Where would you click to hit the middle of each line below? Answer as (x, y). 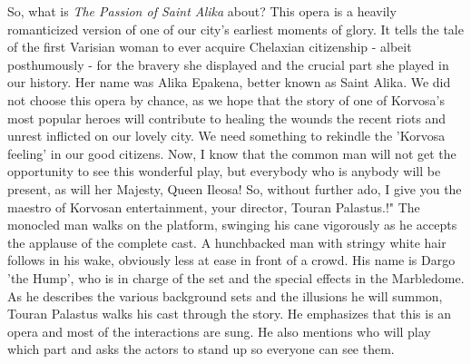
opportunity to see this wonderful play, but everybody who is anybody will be (224, 171)
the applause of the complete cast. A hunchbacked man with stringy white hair (227, 242)
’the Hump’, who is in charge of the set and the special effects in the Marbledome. (236, 277)
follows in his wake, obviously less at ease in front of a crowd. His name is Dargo (231, 260)
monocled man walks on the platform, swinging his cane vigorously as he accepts (232, 225)
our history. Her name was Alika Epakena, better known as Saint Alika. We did (229, 82)
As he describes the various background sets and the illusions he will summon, (225, 295)
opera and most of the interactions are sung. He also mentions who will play (219, 331)
